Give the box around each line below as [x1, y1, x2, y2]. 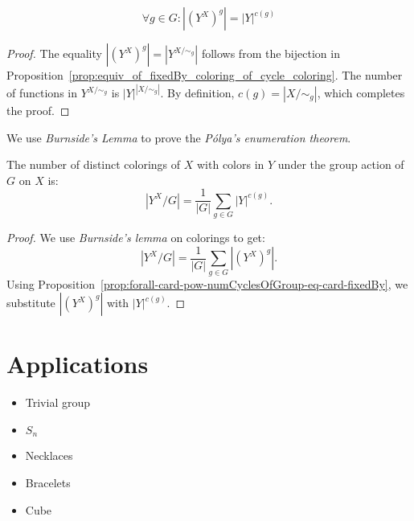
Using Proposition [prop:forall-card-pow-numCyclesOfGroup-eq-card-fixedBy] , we [6, 275, 408, 292]
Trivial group [25, 394, 91, 411]
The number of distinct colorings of [6, 156, 181, 173]
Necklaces [25, 447, 73, 464]
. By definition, [160, 84, 235, 101]
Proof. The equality [6, 45, 102, 61]
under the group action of [277, 156, 404, 173]
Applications [6, 347, 149, 380]
